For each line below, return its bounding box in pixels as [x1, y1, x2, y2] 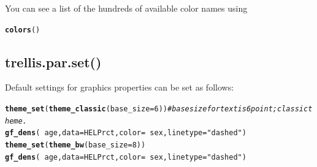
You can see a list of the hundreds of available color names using [5, 2, 248, 14]
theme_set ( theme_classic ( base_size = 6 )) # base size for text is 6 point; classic [5, 105, 308, 114]
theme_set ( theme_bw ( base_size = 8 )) [5, 141, 146, 150]
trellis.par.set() [5, 52, 102, 71]
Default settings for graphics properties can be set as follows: [5, 81, 234, 94]
